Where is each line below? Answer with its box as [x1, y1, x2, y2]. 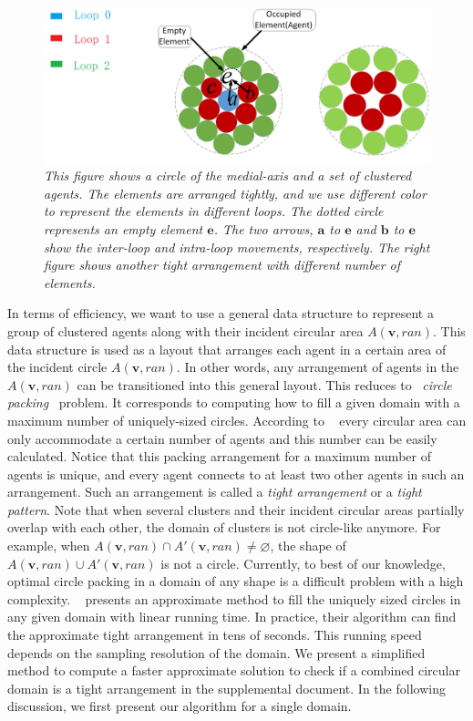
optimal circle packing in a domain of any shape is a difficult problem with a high [7, 572, 464, 591]
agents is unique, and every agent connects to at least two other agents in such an [7, 464, 465, 483]
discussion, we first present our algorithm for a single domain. [7, 696, 352, 716]
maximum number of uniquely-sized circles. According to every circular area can [7, 410, 467, 429]
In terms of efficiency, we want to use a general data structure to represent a [7, 304, 434, 323]
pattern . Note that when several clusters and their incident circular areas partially [7, 500, 465, 519]
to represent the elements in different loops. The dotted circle [44, 201, 384, 221]
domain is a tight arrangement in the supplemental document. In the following [7, 678, 446, 697]
